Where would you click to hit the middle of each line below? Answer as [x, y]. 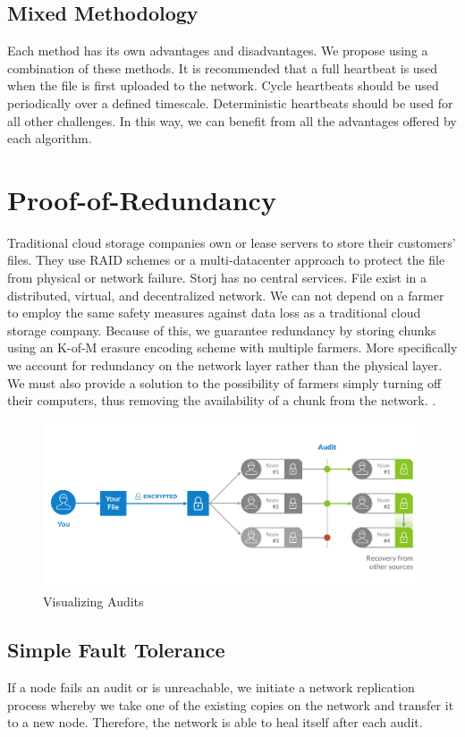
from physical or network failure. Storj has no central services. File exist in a [217, 278]
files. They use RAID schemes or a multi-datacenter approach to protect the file [226, 260]
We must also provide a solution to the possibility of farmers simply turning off [224, 382]
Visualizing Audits [93, 601]
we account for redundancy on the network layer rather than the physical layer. [225, 365]
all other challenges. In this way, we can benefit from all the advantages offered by [232, 120]
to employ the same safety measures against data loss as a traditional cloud [214, 313]
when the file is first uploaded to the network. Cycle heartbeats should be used [223, 85]
